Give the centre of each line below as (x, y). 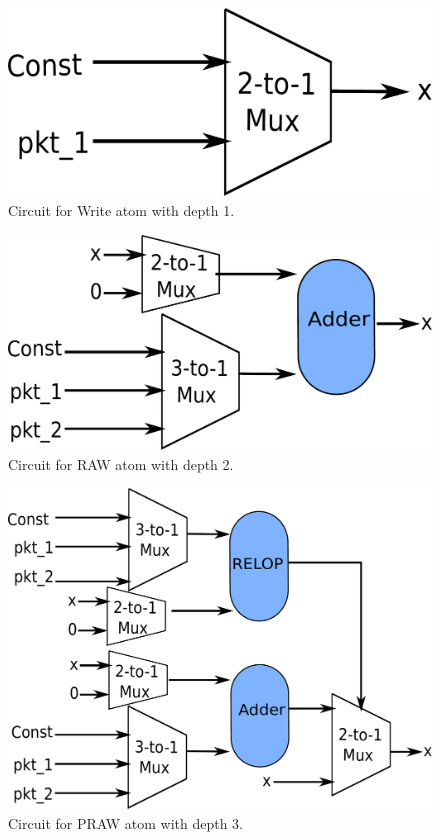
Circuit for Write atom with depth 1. (121, 209)
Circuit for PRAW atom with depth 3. (125, 822)
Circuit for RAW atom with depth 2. (121, 463)
